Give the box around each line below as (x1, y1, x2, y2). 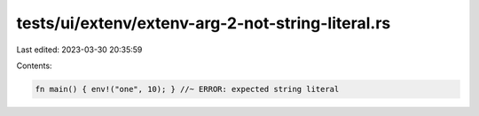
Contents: (16, 60, 52, 71)
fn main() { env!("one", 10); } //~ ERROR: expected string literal (35, 84, 340, 94)
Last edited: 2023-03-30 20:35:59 (16, 44, 143, 55)
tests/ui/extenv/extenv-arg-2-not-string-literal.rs (16, 13, 391, 33)
